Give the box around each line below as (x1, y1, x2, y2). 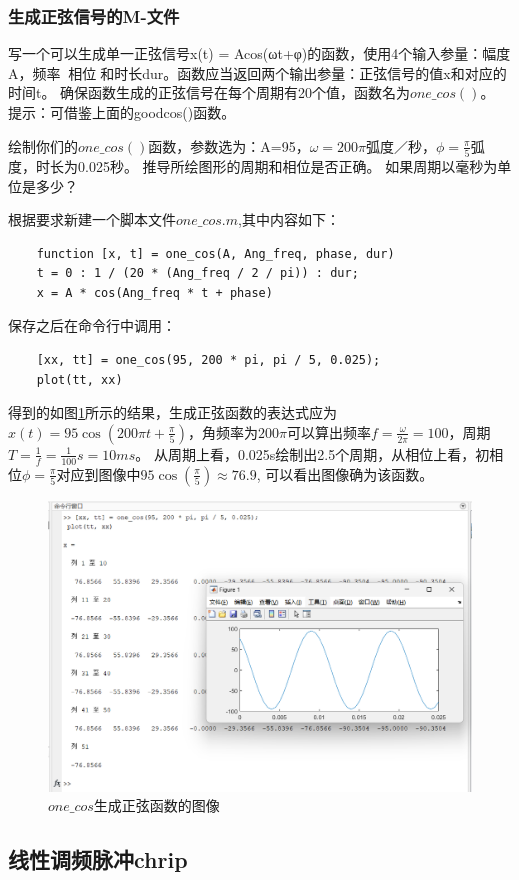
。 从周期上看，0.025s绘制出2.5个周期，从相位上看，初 (135, 443, 490, 464)
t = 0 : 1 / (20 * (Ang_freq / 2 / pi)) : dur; (36, 266, 359, 281)
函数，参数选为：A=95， (148, 135, 310, 156)
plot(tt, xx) (36, 372, 123, 387)
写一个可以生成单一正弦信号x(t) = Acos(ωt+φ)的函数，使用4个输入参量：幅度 (8, 43, 511, 64)
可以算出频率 (286, 421, 371, 442)
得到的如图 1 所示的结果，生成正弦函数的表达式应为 (8, 402, 337, 423)
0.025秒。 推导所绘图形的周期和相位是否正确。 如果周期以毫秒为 (77, 155, 498, 176)
